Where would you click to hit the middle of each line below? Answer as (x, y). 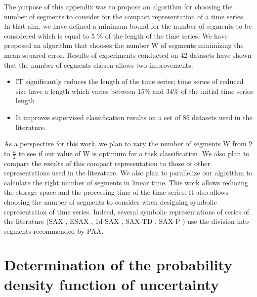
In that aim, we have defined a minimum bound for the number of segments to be (128, 26)
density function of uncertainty (112, 284)
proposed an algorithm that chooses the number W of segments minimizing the (124, 45)
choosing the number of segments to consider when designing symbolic (110, 201)
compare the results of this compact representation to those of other (107, 163)
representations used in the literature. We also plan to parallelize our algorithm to (128, 173)
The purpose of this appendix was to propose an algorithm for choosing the (118, 6)
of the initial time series (217, 91)
